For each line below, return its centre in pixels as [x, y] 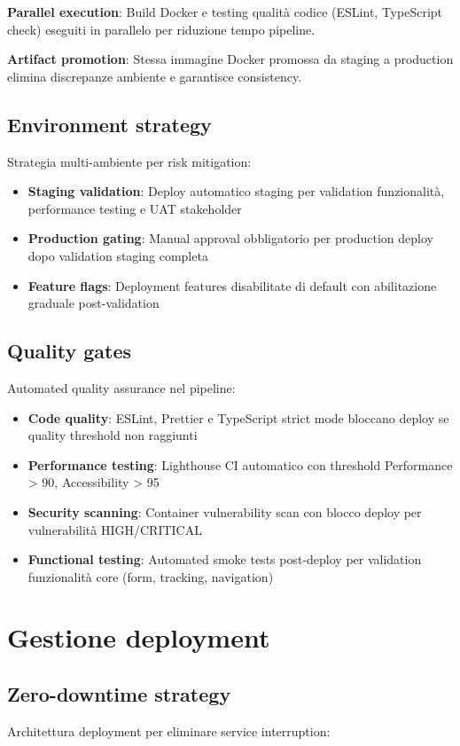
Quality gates [70, 351]
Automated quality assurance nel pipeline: [121, 387]
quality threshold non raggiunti [113, 435]
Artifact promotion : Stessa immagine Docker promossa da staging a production [230, 59]
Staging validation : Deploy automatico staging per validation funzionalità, [236, 191]
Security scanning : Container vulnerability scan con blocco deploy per [225, 511]
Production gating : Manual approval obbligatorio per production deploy [230, 238]
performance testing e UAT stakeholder [135, 208]
